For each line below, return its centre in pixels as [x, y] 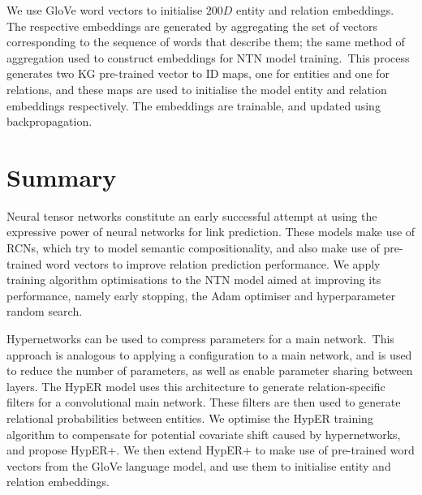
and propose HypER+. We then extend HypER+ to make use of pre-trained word [211, 450]
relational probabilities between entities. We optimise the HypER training [190, 418]
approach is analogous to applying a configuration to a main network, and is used [209, 354]
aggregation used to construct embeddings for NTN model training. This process [208, 57]
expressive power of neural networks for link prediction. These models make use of [211, 232]
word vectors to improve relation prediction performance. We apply [213, 263]
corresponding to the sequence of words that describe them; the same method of [206, 42]
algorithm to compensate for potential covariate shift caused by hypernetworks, [204, 434]
